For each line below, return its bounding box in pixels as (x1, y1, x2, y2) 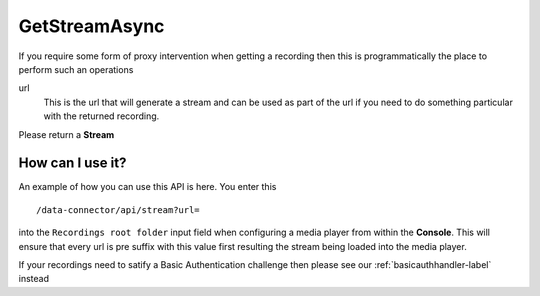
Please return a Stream (18, 128, 115, 140)
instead (18, 273, 50, 285)
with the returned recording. (43, 110, 160, 122)
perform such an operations (18, 63, 134, 75)
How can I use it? (18, 155, 127, 172)
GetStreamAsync (18, 15, 165, 37)
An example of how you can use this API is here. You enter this (18, 181, 277, 193)
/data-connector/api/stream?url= (36, 204, 200, 215)
